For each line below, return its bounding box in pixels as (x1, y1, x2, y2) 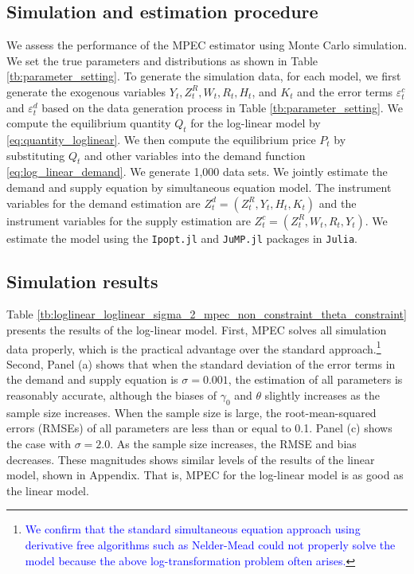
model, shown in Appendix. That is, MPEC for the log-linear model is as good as (6, 467, 404, 483)
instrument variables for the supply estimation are (6, 212, 251, 228)
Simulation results (6, 268, 158, 293)
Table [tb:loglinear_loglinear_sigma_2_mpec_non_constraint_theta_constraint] (6, 306, 407, 322)
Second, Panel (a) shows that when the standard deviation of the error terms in (6, 355, 396, 372)
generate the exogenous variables (6, 83, 166, 100)
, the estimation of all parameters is (228, 371, 403, 388)
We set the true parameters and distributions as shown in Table (6, 52, 318, 68)
